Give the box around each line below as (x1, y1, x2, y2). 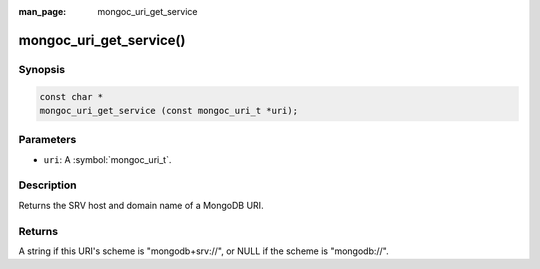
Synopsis (18, 62, 65, 76)
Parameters (18, 133, 77, 147)
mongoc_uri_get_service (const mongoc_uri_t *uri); (39, 105, 299, 116)
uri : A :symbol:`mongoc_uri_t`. (43, 153, 172, 165)
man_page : (18, 6, 67, 17)
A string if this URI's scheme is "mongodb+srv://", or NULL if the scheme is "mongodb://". (18, 245, 389, 257)
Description (18, 178, 77, 192)
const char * (39, 91, 104, 102)
